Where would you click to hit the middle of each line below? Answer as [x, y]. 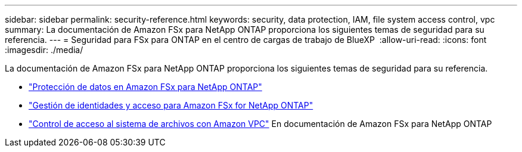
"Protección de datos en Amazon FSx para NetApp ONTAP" [145, 87]
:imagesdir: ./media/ [44, 50]
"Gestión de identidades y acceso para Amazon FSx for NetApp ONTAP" [171, 105]
